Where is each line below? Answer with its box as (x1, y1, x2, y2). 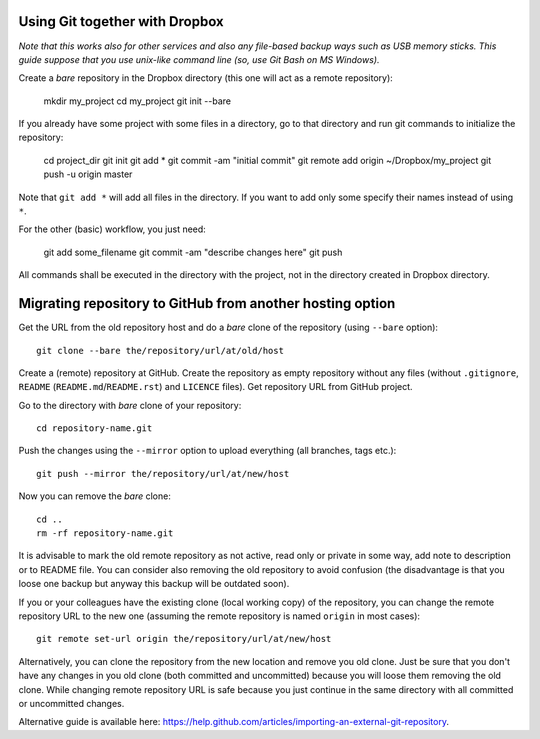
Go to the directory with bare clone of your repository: (18, 399, 242, 411)
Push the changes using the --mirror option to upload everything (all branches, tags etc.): (18, 445, 397, 457)
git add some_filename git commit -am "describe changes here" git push (43, 246, 343, 258)
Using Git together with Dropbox (18, 13, 224, 30)
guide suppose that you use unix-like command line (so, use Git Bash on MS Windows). (18, 53, 380, 65)
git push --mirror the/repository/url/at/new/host (36, 468, 290, 479)
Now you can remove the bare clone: (18, 490, 172, 502)
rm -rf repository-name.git (36, 528, 174, 539)
